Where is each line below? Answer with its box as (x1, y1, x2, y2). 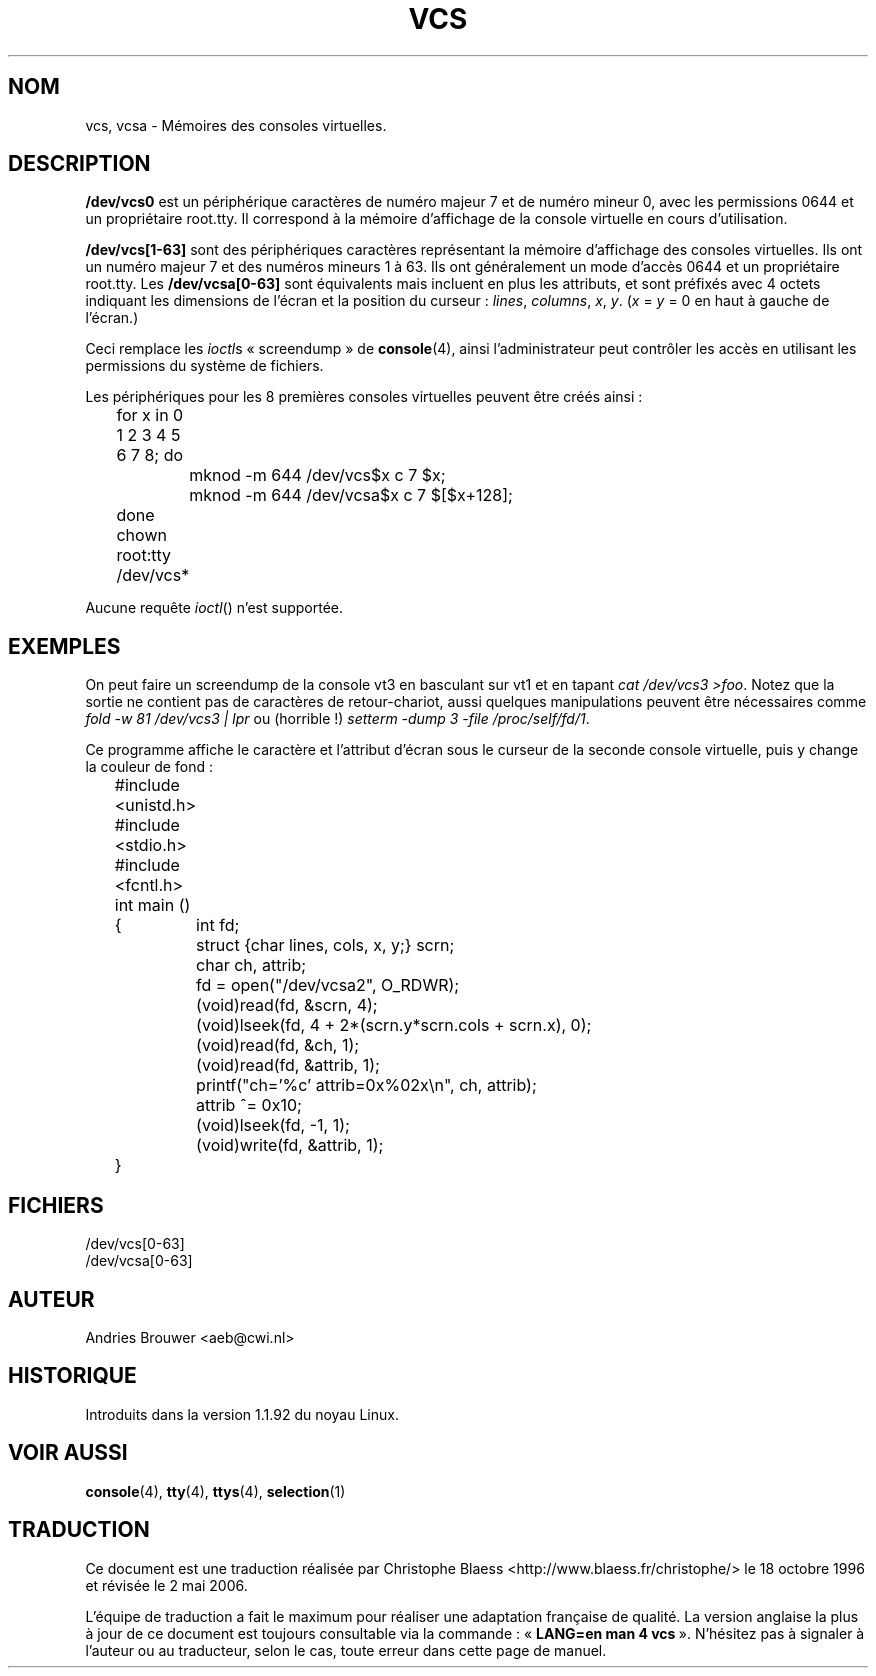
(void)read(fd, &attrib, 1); (196, 1055, 380, 1076)
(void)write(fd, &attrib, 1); (196, 1135, 384, 1156)
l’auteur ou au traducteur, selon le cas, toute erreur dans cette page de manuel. (85, 1641, 607, 1659)
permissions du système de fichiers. (85, 357, 324, 375)
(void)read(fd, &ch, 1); (196, 1035, 360, 1056)
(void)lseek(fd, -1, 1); (196, 1115, 350, 1136)
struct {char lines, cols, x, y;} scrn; (196, 935, 455, 956)
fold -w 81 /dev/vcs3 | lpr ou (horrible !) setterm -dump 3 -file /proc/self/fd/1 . (85, 710, 590, 728)
